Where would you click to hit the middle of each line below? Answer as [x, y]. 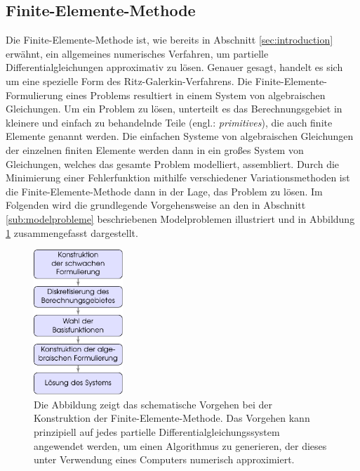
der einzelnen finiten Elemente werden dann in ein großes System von [155, 149]
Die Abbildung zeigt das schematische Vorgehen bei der [153, 404]
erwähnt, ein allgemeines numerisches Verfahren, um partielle [137, 53]
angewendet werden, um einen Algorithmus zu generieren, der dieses [180, 445]
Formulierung [34, 95]
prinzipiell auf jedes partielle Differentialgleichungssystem [157, 432]
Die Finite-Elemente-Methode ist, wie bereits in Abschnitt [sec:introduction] [169, 40]
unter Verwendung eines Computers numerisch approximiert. [164, 459]
